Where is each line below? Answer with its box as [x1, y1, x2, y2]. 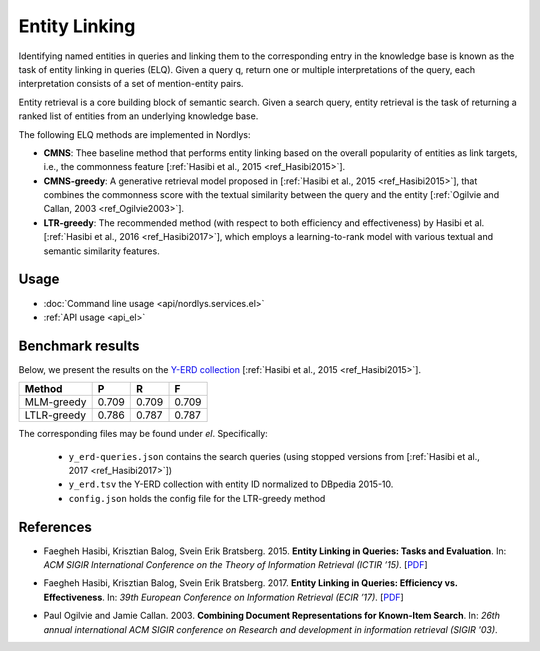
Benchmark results [18, 337, 140, 354]
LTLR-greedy [24, 408, 87, 422]
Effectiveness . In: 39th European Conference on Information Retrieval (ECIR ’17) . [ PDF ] [43, 591, 404, 603]
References [18, 518, 92, 535]
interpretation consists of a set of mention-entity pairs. [18, 78, 244, 90]
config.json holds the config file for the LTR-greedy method [68, 492, 326, 504]
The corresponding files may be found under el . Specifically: [18, 428, 269, 440]
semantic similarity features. [43, 245, 160, 257]
